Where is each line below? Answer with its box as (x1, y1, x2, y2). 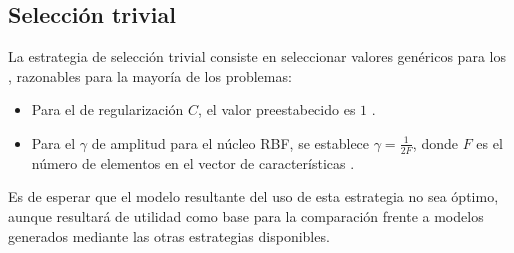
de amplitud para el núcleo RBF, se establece (91, 132, 370, 153)
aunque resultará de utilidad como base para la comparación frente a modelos (8, 206, 484, 226)
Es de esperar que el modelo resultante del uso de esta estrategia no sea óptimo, (8, 186, 499, 207)
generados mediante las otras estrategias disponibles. (8, 225, 330, 246)
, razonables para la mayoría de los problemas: (8, 65, 292, 86)
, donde (412, 132, 458, 153)
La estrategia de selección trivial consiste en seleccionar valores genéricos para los (8, 46, 506, 67)
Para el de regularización (31, 99, 184, 120)
